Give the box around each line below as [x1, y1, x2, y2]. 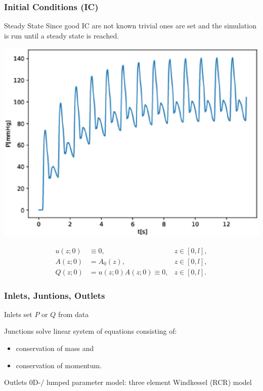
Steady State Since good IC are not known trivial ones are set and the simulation [4, 20, 256, 31]
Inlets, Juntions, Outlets [4, 289, 105, 301]
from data [58, 308, 89, 319]
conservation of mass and [16, 343, 94, 354]
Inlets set [4, 308, 32, 319]
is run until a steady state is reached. [4, 30, 119, 41]
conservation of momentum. [16, 360, 102, 370]
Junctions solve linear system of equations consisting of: [4, 326, 177, 336]
